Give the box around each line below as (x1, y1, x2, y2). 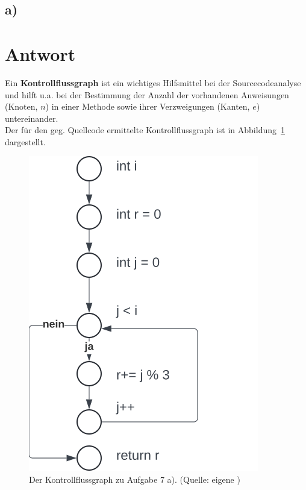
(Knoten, (5, 100, 38, 113)
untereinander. (5, 112, 58, 124)
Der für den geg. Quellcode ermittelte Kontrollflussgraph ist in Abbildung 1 (5, 124, 286, 136)
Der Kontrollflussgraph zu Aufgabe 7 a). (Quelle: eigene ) (29, 473, 240, 486)
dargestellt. (5, 135, 46, 148)
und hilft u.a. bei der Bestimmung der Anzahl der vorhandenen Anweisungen (5, 88, 289, 101)
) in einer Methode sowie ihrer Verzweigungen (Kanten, (45, 100, 250, 113)
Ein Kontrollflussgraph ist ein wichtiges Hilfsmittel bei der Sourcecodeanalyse (5, 76, 301, 89)
